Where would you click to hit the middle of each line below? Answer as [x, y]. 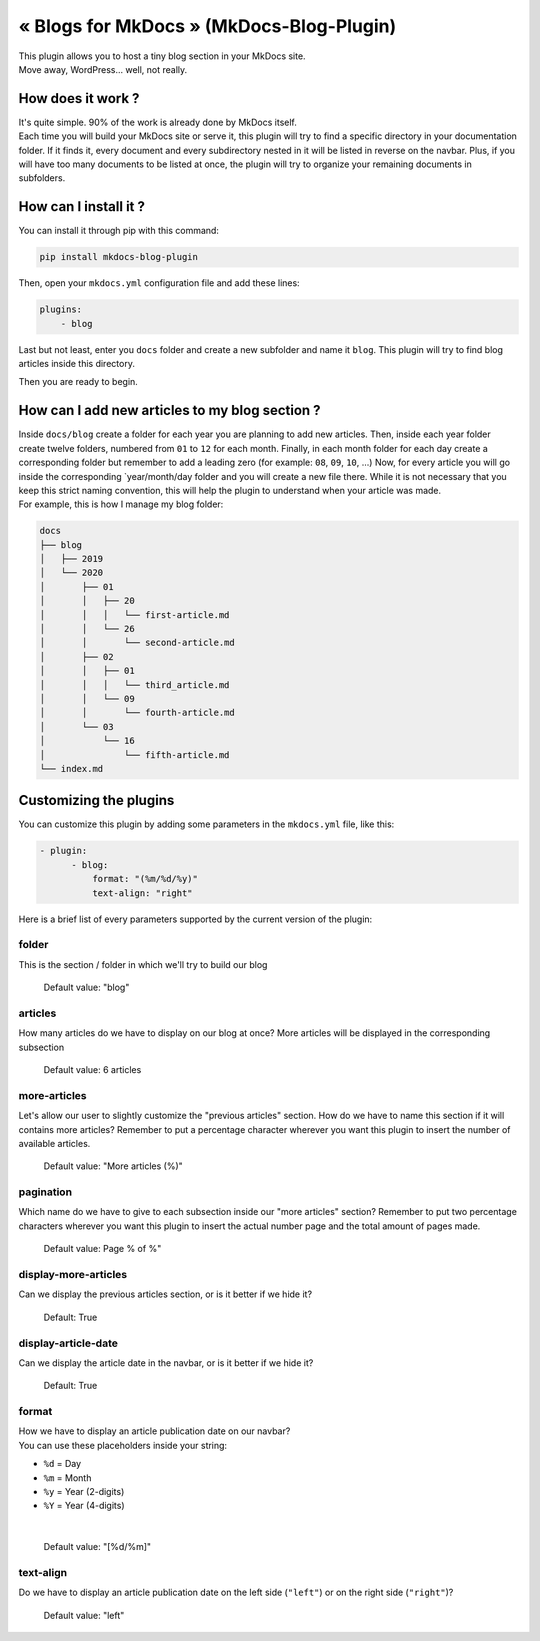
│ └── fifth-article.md [134, 754]
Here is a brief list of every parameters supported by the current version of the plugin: [195, 919]
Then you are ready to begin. [78, 382]
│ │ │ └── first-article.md [134, 614]
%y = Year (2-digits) [84, 1491]
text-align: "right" [142, 893]
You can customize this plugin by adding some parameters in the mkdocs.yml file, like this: [206, 824]
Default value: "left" [84, 1615]
